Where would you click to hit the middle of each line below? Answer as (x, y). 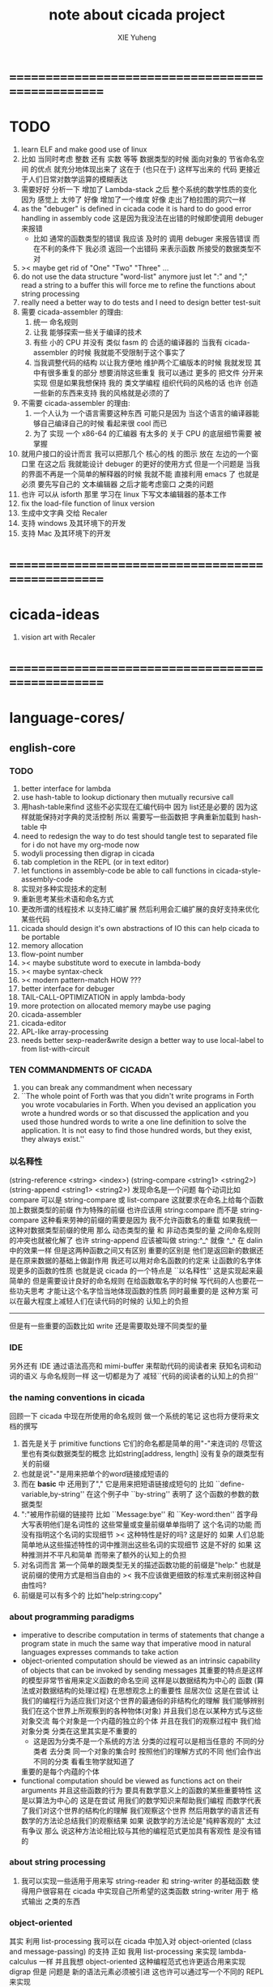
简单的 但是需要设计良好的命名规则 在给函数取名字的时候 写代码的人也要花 (133, 1280)
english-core (43, 748)
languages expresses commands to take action (100, 1652)
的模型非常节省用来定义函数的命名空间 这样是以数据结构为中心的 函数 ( (139, 1680)
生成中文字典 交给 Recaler (64, 513)
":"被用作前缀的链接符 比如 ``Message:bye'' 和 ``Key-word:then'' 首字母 (139, 1515)
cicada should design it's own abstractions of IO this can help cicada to (140, 929)
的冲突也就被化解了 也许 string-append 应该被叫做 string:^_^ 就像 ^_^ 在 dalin (136, 1240)
